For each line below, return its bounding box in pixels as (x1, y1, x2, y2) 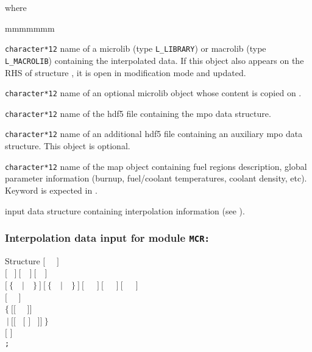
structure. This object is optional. (5, 139, 130, 152)
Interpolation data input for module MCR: (5, 230, 210, 245)
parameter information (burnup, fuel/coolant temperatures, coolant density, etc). (5, 172, 307, 185)
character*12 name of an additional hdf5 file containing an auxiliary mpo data (5, 127, 303, 140)
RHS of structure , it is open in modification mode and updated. (5, 66, 246, 79)
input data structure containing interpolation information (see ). (5, 204, 245, 217)
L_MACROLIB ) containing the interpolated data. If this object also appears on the (5, 54, 304, 66)
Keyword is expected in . (5, 183, 97, 196)
